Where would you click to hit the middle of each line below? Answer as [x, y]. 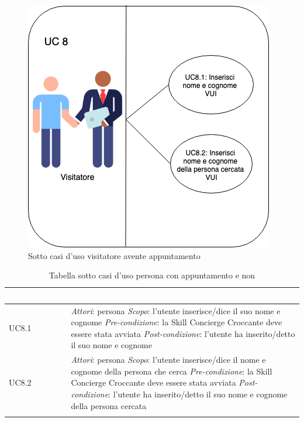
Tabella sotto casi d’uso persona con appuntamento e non [152, 275]
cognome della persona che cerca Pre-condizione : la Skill [172, 371]
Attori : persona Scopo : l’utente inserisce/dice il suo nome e [176, 310]
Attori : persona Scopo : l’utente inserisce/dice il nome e [168, 360]
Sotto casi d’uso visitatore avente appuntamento [114, 255]
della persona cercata [109, 405]
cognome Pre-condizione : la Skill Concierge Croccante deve [177, 322]
